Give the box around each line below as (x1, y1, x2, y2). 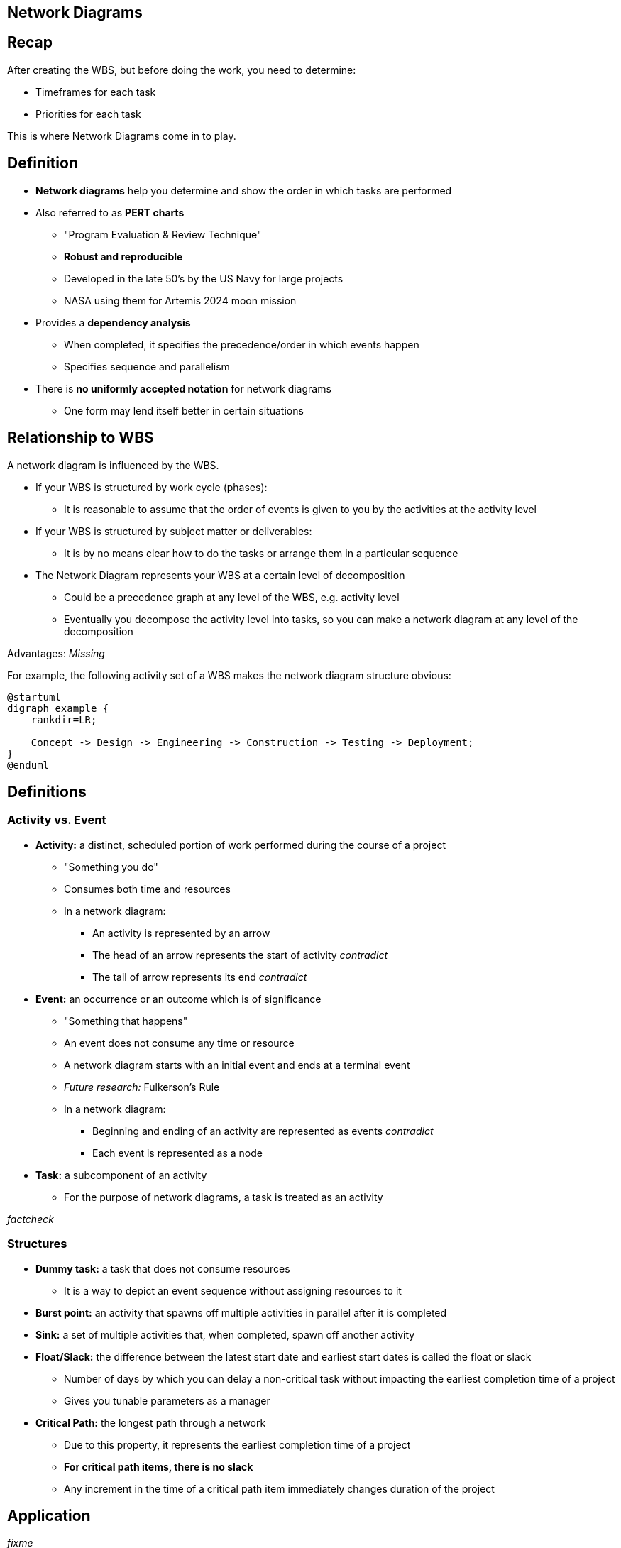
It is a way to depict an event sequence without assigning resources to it (64, 1284, 402, 1297)
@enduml (7, 759, 50, 771)
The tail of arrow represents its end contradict (92, 970, 307, 983)
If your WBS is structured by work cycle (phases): (35, 481, 268, 493)
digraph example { (7, 702, 109, 714)
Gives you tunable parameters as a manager (64, 1394, 270, 1407)
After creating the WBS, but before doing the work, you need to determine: (7, 63, 356, 76)
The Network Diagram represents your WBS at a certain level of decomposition (35, 569, 405, 581)
